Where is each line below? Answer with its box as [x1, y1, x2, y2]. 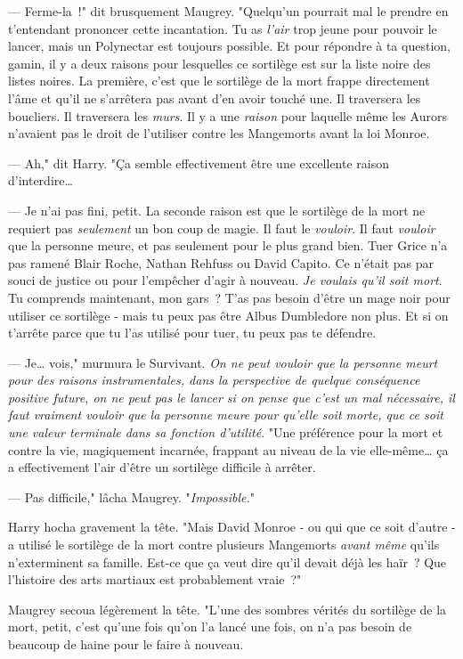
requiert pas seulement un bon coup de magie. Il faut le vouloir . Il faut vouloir [8, 218, 435, 237]
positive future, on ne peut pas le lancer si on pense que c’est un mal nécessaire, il [8, 387, 455, 406]
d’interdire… [8, 171, 73, 190]
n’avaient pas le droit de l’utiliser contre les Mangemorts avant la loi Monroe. [8, 124, 430, 142]
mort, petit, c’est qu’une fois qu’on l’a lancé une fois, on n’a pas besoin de [8, 617, 412, 636]
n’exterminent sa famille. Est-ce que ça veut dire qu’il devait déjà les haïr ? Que [8, 552, 447, 571]
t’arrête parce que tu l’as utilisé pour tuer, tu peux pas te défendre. [8, 323, 377, 342]
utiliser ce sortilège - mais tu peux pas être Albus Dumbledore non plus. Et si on [8, 305, 449, 324]
